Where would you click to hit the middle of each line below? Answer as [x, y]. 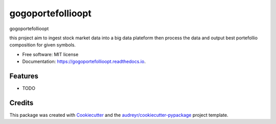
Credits [21, 103]
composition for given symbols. [43, 45]
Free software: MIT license [50, 54]
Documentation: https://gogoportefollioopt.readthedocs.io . [84, 62]
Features [24, 76]
